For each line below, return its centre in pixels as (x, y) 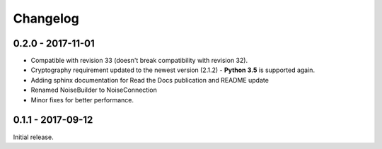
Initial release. (33, 137)
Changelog (46, 18)
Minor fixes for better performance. (82, 100)
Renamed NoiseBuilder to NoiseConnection (94, 90)
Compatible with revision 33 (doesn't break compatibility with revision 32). (139, 61)
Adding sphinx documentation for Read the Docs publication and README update (150, 80)
